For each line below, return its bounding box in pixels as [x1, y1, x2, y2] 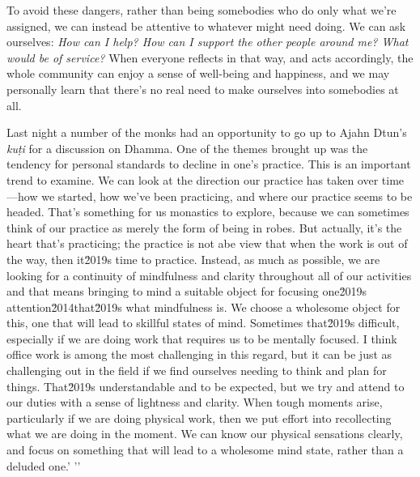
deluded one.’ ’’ [6, 457, 81, 474]
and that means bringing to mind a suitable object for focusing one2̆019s [6, 283, 367, 300]
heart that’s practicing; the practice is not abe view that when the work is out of [6, 235, 408, 252]
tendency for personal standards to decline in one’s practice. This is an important [6, 155, 411, 172]
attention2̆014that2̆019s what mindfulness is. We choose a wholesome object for [6, 298, 401, 315]
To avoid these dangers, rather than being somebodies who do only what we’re [6, 2, 397, 18]
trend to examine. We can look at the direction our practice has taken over [6, 171, 379, 188]
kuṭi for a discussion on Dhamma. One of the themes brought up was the [6, 139, 368, 156]
